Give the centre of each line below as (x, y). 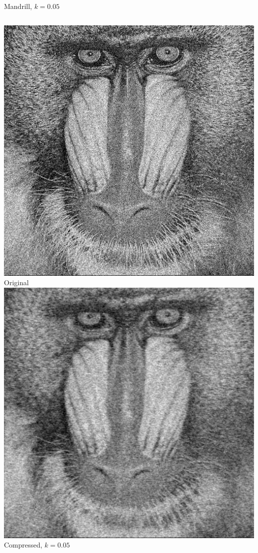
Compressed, (23, 545)
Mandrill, (18, 6)
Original (16, 282)
